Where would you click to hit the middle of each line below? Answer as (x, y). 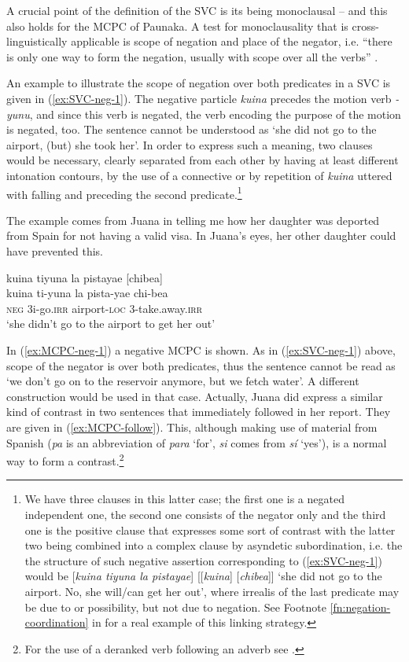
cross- (365, 26)
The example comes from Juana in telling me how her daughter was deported (193, 220)
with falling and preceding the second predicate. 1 (124, 193)
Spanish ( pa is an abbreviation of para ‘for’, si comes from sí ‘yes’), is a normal (197, 442)
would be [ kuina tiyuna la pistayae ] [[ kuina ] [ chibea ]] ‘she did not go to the (203, 576)
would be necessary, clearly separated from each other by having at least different (203, 160)
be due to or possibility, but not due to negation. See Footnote (175, 607)
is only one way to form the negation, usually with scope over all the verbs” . (192, 56)
